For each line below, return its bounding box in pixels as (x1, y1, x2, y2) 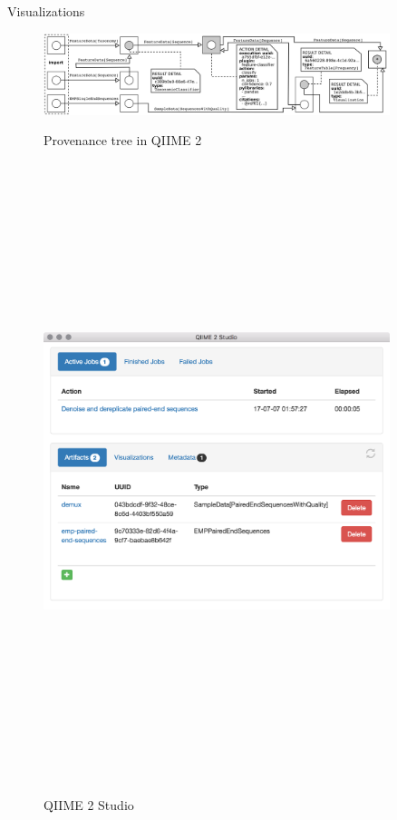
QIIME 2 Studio (44, 795, 134, 814)
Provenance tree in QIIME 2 (44, 131, 202, 150)
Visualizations (7, 2, 85, 20)
